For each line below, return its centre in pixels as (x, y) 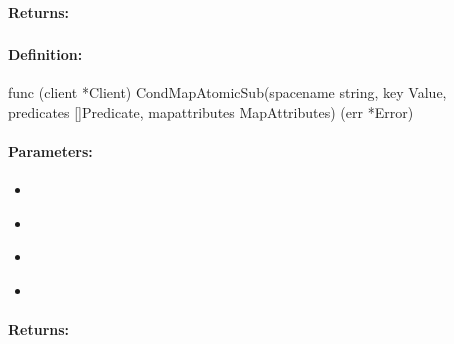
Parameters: (50, 151)
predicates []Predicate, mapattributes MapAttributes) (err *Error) (211, 111)
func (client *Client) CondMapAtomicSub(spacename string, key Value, (227, 92)
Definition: (45, 54)
